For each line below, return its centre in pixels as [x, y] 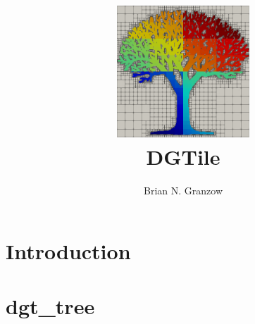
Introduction [68, 250]
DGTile [183, 157]
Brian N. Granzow [183, 191]
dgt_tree [50, 306]
